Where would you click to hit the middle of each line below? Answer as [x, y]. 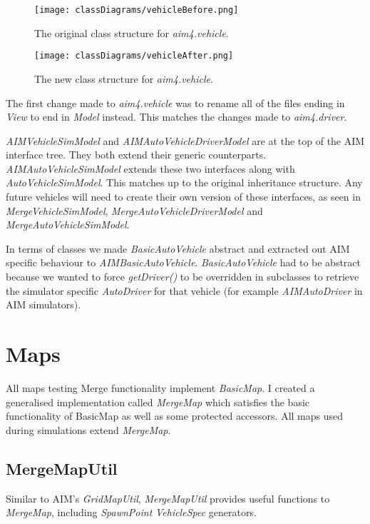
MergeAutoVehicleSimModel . [68, 225]
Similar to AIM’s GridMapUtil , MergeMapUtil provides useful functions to [168, 498]
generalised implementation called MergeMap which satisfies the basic [158, 402]
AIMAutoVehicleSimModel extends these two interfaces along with [150, 168]
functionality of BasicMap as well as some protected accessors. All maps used [175, 416]
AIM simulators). [43, 304]
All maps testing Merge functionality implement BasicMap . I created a [160, 387]
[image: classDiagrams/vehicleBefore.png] [137, 10]
